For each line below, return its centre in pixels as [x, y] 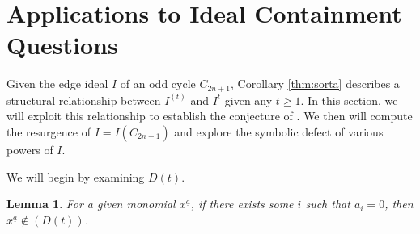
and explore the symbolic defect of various [279, 131]
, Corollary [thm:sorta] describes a [315, 84]
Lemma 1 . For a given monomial [91, 204]
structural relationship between [84, 100]
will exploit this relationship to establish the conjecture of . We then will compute [210, 116]
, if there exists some [242, 204]
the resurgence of [49, 131]
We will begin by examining [76, 176]
